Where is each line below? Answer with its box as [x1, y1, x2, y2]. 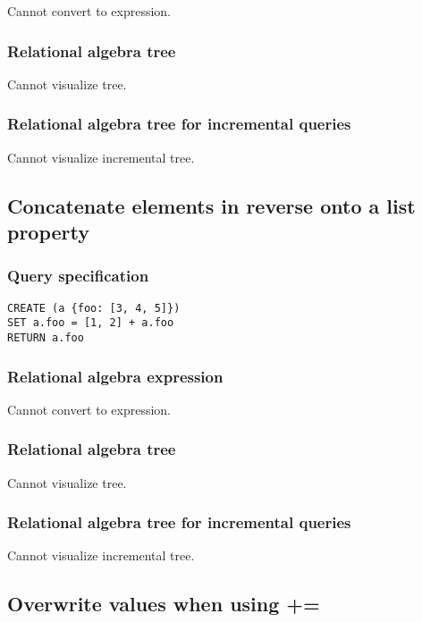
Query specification [7, 265, 149, 287]
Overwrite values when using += [7, 590, 320, 618]
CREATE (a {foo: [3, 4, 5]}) [7, 301, 181, 315]
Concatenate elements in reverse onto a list [7, 191, 416, 219]
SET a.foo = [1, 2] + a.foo [7, 316, 174, 330]
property [7, 218, 90, 245]
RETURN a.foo [7, 331, 84, 344]
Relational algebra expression [7, 365, 224, 387]
